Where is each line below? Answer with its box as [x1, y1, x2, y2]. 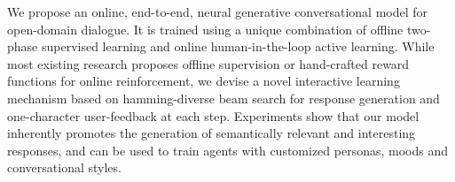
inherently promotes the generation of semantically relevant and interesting [7, 124, 416, 142]
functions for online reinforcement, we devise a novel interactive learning [7, 72, 400, 90]
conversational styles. [7, 158, 122, 177]
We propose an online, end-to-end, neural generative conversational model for [7, 3, 428, 20]
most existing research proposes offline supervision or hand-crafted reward [7, 54, 410, 72]
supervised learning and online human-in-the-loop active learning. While [41, 37, 435, 56]
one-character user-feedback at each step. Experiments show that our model [7, 106, 420, 125]
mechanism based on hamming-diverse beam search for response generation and [7, 88, 440, 107]
